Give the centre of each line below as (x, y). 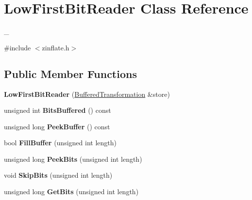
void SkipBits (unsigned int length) (58, 175)
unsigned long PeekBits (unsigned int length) (73, 159)
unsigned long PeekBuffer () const (57, 126)
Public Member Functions (70, 73)
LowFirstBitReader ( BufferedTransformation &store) (87, 94)
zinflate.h (56, 47)
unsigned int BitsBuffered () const (58, 110)
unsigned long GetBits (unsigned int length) (71, 192)
